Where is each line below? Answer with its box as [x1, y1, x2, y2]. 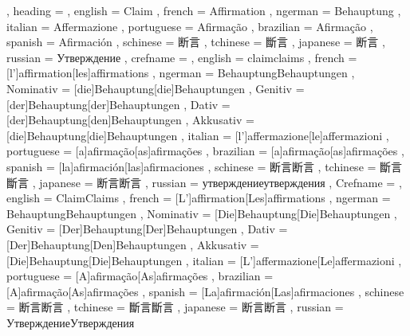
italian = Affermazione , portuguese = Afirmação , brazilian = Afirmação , [6, 18, 373, 34]
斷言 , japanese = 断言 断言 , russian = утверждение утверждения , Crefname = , [6, 174, 402, 190]
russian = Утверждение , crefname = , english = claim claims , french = [6, 49, 357, 65]
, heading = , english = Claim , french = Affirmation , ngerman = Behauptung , [6, 2, 401, 18]
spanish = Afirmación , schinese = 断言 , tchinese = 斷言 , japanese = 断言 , [6, 33, 385, 50]
